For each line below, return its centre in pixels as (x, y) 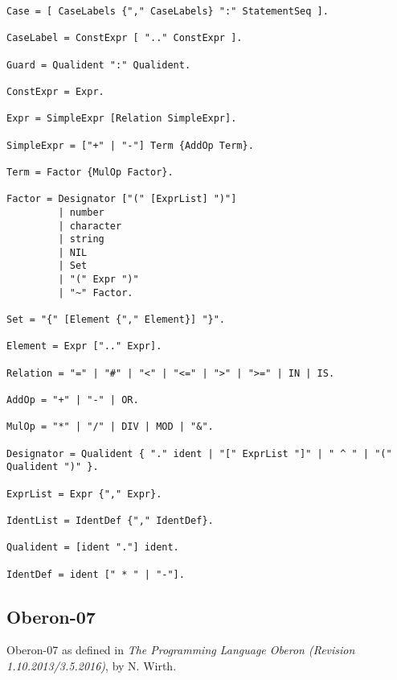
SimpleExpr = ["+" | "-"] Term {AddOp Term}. (130, 145)
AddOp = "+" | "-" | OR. (73, 400)
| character (90, 226)
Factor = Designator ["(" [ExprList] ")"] (122, 199)
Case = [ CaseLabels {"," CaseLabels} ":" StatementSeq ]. (168, 11)
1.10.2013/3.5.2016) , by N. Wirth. (92, 666)
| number (81, 212)
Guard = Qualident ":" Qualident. (99, 65)
